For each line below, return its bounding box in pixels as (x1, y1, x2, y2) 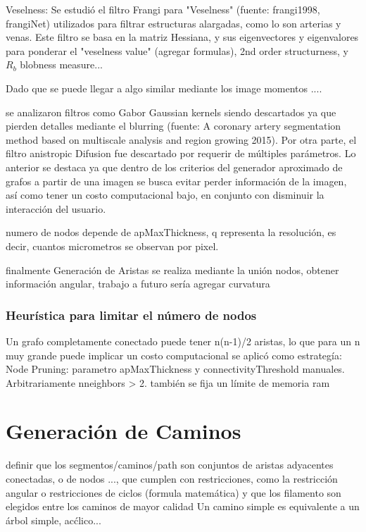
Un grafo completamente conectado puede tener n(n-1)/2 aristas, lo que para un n (6, 333, 360, 348)
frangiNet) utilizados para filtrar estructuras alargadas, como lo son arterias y (6, 16, 341, 30)
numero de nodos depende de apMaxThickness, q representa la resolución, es (6, 225, 336, 240)
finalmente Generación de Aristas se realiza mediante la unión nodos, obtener (6, 262, 339, 277)
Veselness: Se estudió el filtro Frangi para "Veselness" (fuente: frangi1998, (6, 2, 320, 16)
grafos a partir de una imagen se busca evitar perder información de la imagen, (6, 173, 347, 188)
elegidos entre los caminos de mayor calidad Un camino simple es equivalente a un (6, 499, 360, 514)
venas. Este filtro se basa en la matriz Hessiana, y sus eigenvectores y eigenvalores (6, 30, 359, 44)
